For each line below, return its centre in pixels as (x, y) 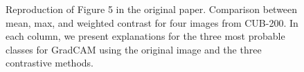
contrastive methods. (50, 63)
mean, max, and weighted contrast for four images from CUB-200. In (152, 22)
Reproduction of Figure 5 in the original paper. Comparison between (152, 9)
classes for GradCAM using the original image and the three (134, 49)
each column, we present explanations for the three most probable (145, 36)
